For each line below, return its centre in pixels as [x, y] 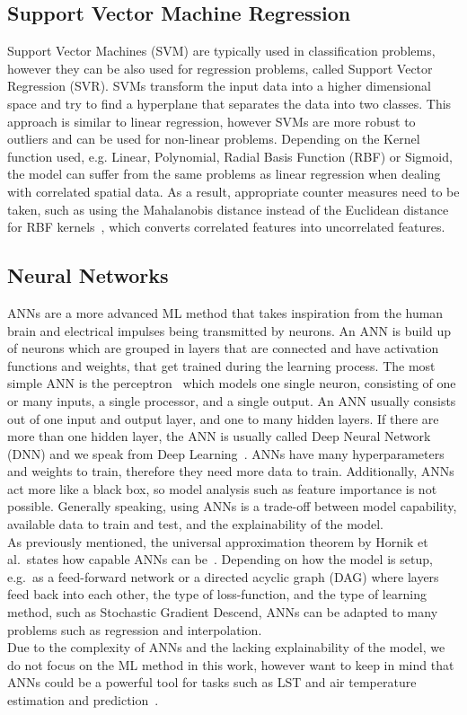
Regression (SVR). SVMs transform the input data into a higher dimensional [219, 86]
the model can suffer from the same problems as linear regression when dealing [224, 174]
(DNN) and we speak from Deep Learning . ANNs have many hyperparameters [226, 453]
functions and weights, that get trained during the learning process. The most [221, 365]
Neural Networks [88, 275]
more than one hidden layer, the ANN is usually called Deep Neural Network [219, 436]
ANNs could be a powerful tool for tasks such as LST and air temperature [212, 682]
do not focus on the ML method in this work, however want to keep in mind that [231, 664]
